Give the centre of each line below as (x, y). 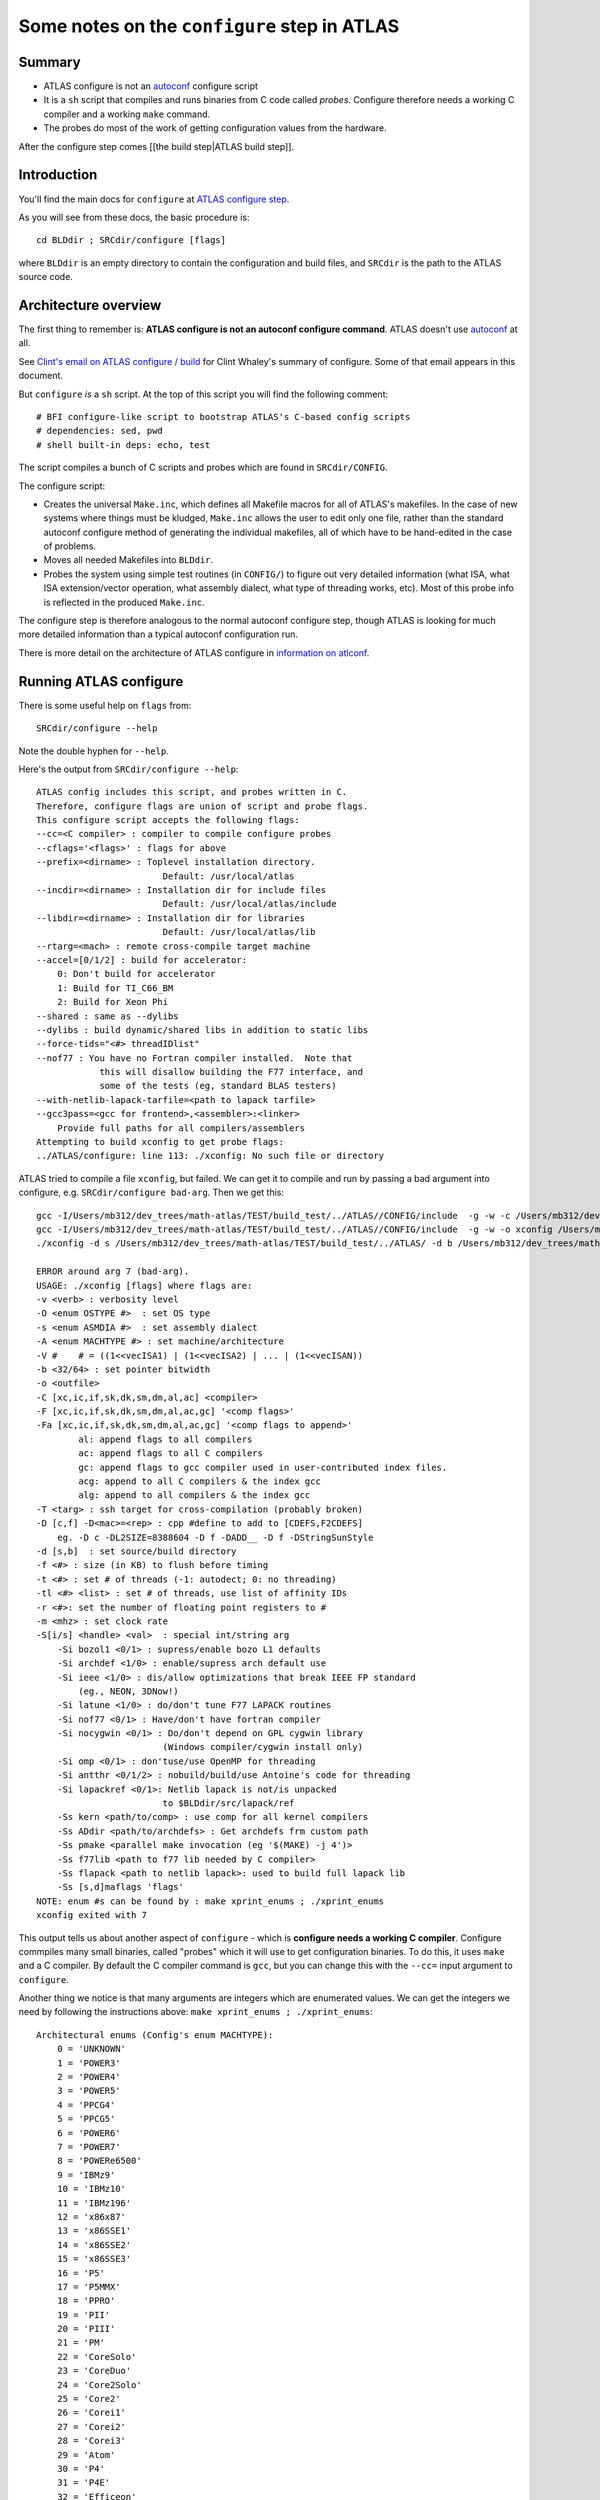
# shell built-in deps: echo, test (123, 444)
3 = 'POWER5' (88, 2091)
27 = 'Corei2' (91, 2426)
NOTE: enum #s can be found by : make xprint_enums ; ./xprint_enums (210, 1901)
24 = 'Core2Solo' (99, 2384)
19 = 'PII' (83, 2314)
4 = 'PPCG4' (86, 2104)
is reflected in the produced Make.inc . (124, 602)
